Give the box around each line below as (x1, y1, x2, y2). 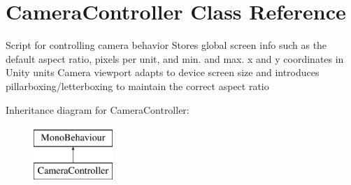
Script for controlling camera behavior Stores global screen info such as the (6, 38, 327, 52)
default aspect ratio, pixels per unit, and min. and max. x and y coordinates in (6, 51, 344, 66)
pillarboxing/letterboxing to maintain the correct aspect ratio (6, 78, 269, 93)
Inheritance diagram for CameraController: (6, 102, 189, 117)
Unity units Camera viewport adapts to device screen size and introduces (6, 65, 320, 80)
